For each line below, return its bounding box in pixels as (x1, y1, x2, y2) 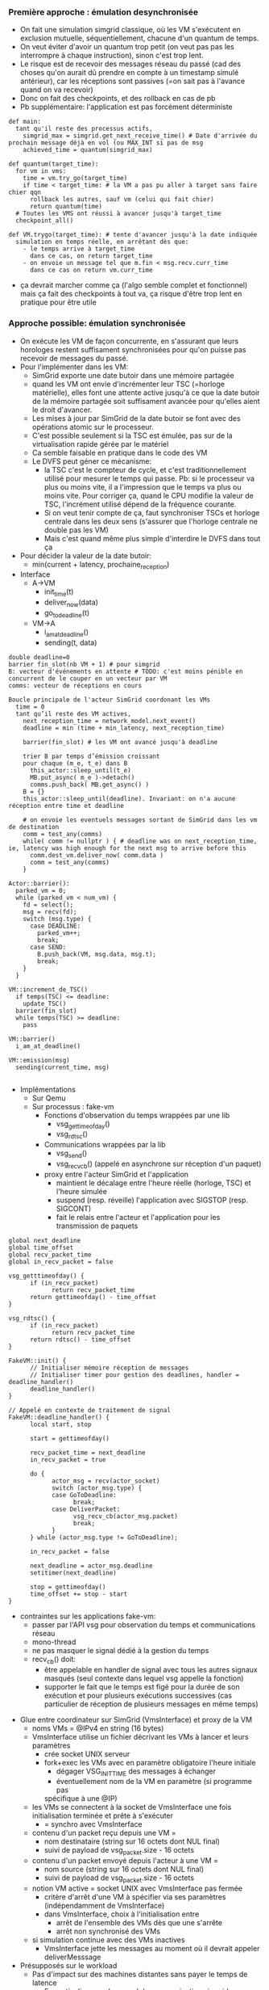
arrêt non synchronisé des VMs (56, 1926, 161, 1936)
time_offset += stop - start (29, 1590, 128, 1598)
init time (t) (43, 587, 74, 599)
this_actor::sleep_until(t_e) (29, 766, 131, 774)
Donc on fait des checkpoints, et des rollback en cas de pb (19, 94, 216, 103)
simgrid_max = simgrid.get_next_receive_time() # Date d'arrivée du (23, 132, 258, 140)
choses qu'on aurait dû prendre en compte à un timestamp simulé (19, 68, 239, 78)
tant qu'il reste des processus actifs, (15, 124, 153, 133)
